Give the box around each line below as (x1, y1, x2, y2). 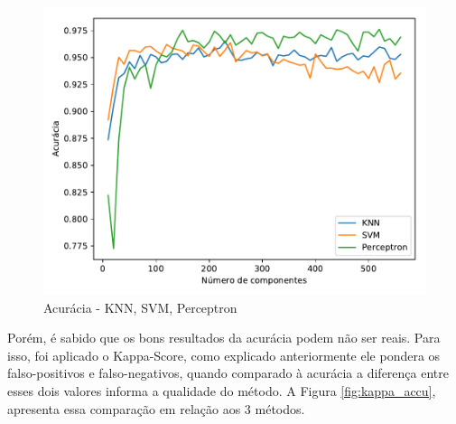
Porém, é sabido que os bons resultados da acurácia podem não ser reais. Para (7, 328, 441, 347)
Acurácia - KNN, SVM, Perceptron (43, 297, 237, 316)
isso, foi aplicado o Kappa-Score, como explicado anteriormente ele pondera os (7, 345, 441, 364)
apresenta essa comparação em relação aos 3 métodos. (7, 399, 305, 418)
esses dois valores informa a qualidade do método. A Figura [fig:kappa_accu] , (7, 381, 436, 400)
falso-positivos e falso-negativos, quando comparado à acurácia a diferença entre (7, 363, 449, 382)
